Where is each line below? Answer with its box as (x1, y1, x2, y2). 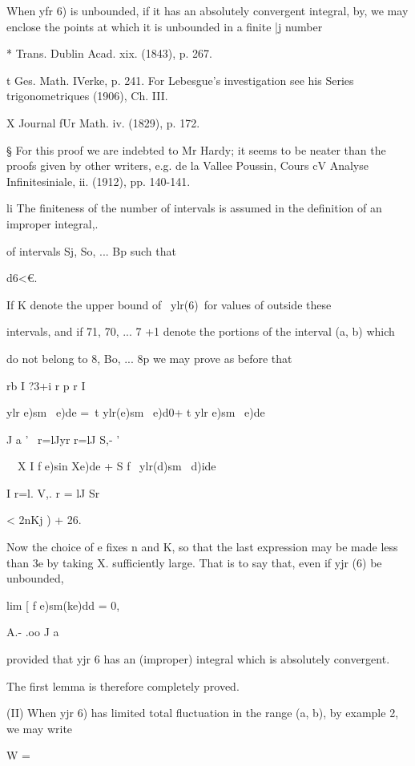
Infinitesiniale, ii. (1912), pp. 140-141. (6, 172, 191, 189)
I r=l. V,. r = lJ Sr (6, 484, 100, 501)
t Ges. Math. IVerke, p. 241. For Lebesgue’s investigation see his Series (6, 71, 354, 88)
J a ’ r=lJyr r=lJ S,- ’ (6, 430, 120, 447)
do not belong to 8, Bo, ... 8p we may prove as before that (6, 349, 292, 366)
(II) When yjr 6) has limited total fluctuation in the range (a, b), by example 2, (6, 704, 399, 721)
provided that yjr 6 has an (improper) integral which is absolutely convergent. (6, 651, 390, 667)
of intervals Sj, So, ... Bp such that (6, 242, 176, 259)
